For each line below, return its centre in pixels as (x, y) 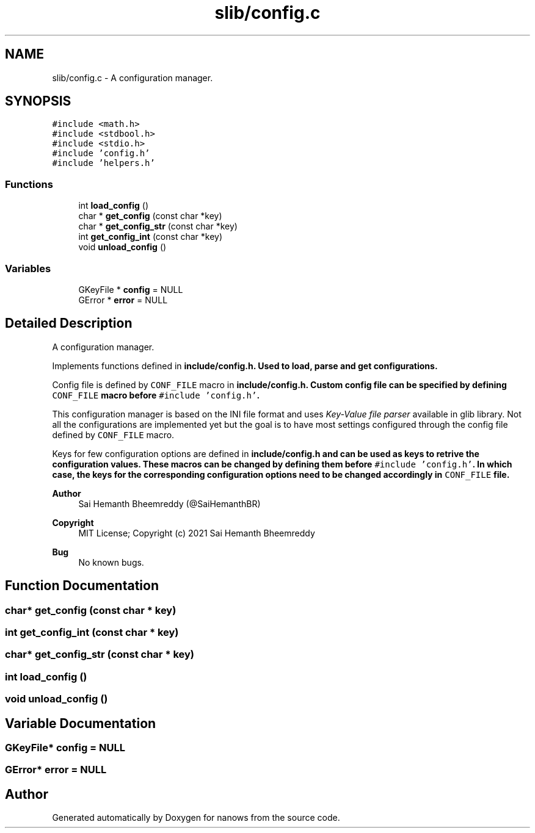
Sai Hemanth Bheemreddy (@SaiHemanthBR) (169, 503)
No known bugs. (111, 562)
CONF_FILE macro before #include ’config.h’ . (156, 395)
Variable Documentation (81, 723)
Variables (28, 268)
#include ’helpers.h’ (104, 163)
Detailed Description (69, 323)
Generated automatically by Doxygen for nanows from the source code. (196, 818)
